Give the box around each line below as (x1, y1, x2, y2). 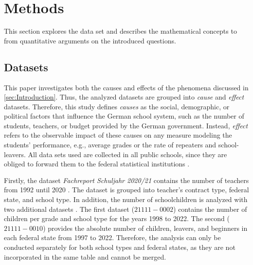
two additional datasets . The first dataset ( (4, 204, 134, 214)
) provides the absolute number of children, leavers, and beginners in (43, 223, 248, 233)
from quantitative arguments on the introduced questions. (4, 35, 176, 45)
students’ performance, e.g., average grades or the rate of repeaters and (4, 140, 217, 150)
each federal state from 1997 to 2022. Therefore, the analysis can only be (4, 232, 221, 243)
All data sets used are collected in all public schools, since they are (28, 149, 227, 159)
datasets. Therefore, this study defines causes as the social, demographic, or (4, 101, 230, 111)
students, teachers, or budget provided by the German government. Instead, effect (4, 120, 248, 130)
